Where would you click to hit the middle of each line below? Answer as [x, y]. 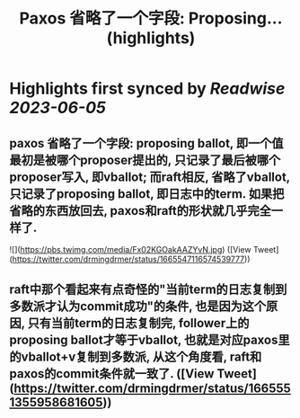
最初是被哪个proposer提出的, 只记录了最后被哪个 [145, 160]
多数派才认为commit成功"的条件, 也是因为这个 [138, 307]
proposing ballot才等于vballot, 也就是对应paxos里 [150, 340]
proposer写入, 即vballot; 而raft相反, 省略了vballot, [150, 177]
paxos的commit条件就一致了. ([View [112, 374]
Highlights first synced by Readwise [147, 89]
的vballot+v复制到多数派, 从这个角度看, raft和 [136, 357]
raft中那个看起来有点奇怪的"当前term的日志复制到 [148, 290]
